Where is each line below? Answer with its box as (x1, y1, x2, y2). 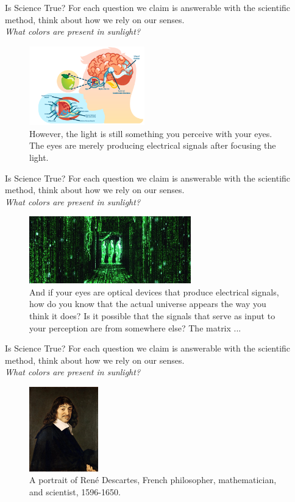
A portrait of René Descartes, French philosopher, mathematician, (29, 473, 277, 486)
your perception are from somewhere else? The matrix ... (29, 321, 241, 334)
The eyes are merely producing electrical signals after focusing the (29, 139, 276, 152)
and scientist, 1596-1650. (29, 485, 121, 498)
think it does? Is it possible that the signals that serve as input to (29, 309, 275, 322)
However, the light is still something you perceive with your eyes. (29, 127, 272, 140)
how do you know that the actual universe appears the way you (29, 297, 266, 310)
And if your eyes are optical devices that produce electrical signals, (29, 285, 279, 298)
